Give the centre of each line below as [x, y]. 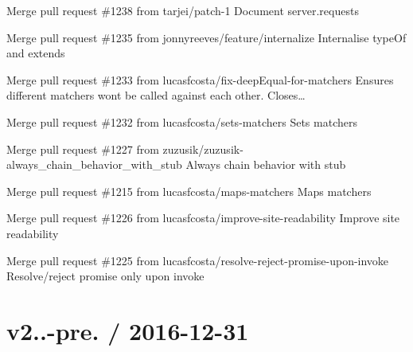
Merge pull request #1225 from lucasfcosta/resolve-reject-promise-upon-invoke [198, 260]
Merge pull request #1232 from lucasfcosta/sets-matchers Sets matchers [182, 121]
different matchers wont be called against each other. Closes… [156, 95]
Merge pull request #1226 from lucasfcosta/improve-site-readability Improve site [203, 218]
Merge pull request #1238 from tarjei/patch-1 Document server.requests [183, 10]
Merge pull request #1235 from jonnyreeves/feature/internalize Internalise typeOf [206, 37]
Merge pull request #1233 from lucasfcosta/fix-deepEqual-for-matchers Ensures [200, 79]
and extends [36, 53]
